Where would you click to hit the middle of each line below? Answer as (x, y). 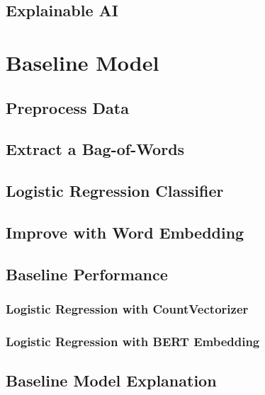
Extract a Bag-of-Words (95, 149)
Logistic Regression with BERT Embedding (133, 341)
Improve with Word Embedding (125, 232)
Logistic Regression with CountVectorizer (127, 308)
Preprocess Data (67, 107)
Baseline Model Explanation (111, 380)
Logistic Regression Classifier (115, 191)
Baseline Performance (87, 274)
